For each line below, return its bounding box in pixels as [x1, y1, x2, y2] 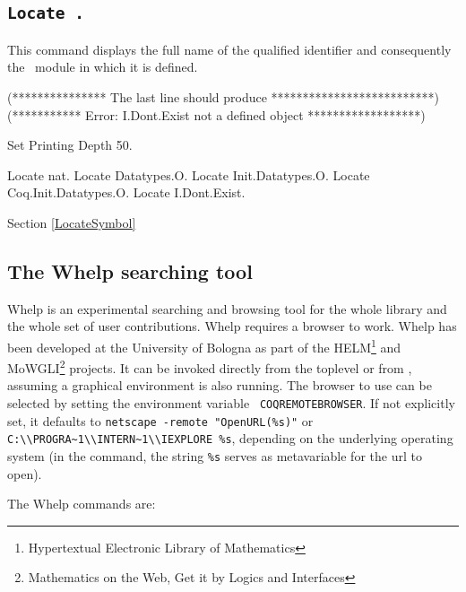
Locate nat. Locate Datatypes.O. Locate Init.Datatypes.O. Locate [7, 165, 370, 184]
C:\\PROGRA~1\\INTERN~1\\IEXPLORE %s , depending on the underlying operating [7, 429, 453, 448]
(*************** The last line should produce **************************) [7, 87, 440, 106]
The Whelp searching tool [7, 257, 253, 284]
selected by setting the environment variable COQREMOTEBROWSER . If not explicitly [7, 394, 455, 413]
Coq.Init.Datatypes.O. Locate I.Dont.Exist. [7, 183, 246, 202]
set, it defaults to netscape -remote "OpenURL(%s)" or [7, 411, 314, 430]
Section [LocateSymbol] [7, 213, 136, 231]
